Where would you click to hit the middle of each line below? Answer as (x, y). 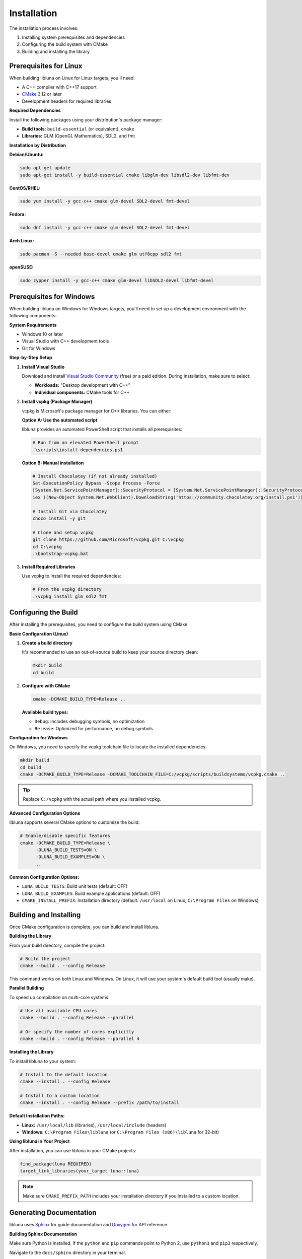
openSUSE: (21, 267)
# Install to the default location (64, 1074)
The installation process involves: (44, 28)
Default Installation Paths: (37, 1116)
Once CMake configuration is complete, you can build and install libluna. (84, 927)
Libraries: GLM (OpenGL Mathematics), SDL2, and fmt (79, 136)
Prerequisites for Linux (46, 66)
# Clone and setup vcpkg (63, 532)
